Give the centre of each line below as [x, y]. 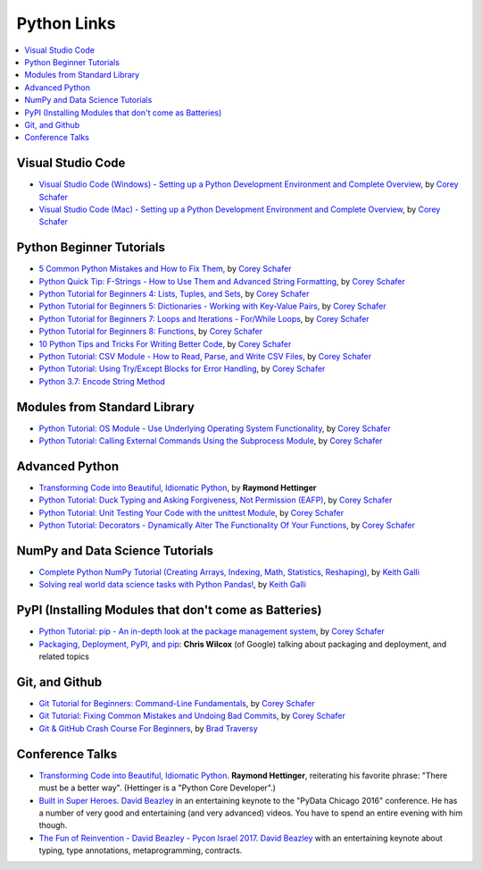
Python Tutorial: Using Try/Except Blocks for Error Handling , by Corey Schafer [182, 369]
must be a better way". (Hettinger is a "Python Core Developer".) [158, 788]
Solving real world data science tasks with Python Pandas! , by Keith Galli [173, 585]
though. [53, 825]
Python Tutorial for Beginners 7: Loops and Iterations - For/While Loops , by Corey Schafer [204, 318]
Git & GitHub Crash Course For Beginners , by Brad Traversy [148, 728]
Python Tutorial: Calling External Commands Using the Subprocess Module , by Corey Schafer [211, 441]
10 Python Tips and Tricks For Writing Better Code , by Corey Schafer [165, 343]
